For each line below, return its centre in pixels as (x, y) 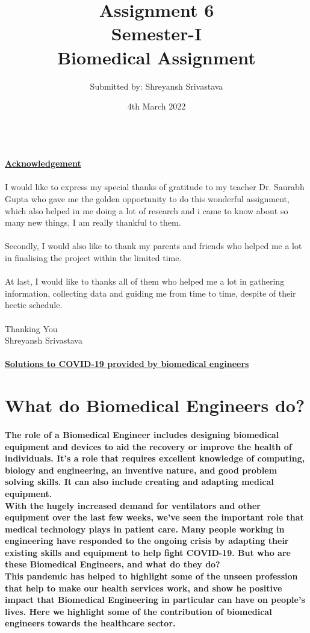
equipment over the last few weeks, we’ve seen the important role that (154, 517)
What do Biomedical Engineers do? (155, 405)
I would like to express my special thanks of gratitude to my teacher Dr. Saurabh (155, 187)
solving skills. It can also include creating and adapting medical (139, 482)
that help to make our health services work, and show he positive (144, 588)
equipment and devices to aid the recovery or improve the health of (148, 446)
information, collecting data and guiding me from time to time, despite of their (150, 293)
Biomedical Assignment (157, 57)
